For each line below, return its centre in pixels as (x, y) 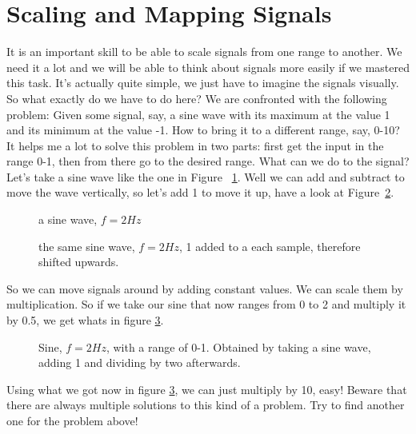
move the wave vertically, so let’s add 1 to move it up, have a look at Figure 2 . (200, 192)
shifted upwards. (79, 262)
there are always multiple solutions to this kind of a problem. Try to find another (206, 405)
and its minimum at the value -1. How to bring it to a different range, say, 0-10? (203, 130)
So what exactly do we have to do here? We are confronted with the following (197, 98)
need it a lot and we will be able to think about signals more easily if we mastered (208, 67)
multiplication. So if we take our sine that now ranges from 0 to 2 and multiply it (206, 304)
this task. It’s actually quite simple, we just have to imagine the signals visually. (203, 83)
